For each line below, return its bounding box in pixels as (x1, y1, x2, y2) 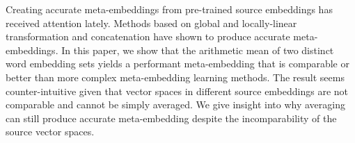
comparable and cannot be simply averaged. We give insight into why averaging (6, 97, 345, 112)
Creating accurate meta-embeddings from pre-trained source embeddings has (6, 2, 333, 16)
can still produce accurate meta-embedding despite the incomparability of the (6, 110, 337, 125)
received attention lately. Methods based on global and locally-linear (6, 15, 297, 30)
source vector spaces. (6, 124, 95, 139)
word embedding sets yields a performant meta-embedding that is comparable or (6, 56, 349, 71)
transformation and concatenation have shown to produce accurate (6, 29, 290, 44)
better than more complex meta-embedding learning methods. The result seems (6, 69, 345, 84)
